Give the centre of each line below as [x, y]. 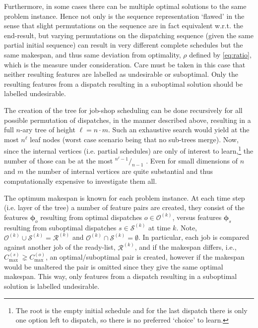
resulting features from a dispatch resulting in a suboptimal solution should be [124, 83]
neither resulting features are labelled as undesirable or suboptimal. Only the [121, 74]
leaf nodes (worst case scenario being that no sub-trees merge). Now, [134, 139]
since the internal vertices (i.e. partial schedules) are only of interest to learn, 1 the [129, 150]
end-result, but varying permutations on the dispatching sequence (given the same [129, 35]
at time [160, 227]
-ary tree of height [48, 130]
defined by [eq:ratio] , [220, 54]
